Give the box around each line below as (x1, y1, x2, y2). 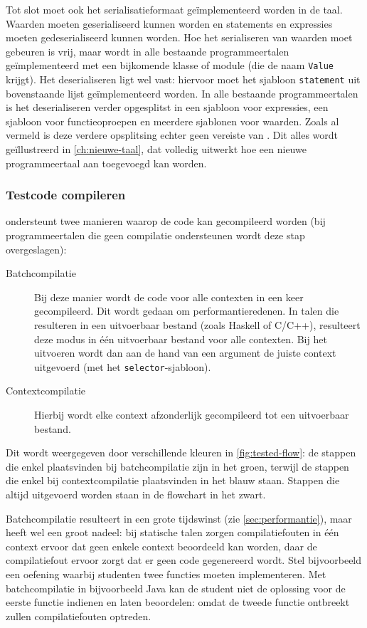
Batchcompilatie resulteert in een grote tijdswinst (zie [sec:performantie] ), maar (6, 511, 352, 525)
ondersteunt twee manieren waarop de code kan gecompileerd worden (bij (6, 214, 326, 229)
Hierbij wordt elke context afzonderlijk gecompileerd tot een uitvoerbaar (34, 407, 349, 422)
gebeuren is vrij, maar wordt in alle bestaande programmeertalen (6, 43, 289, 58)
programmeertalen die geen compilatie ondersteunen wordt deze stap (6, 228, 305, 243)
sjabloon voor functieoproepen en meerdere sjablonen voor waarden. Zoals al (6, 113, 339, 128)
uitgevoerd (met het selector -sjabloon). (34, 359, 211, 374)
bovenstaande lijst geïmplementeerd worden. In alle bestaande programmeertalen (6, 85, 358, 100)
